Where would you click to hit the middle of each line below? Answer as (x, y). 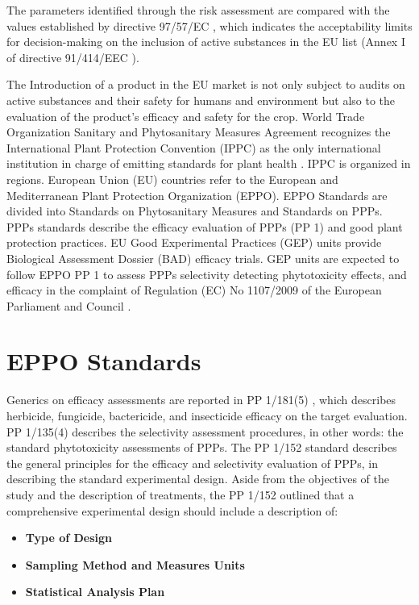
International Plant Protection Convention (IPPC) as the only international (194, 147)
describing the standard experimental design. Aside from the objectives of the (198, 479)
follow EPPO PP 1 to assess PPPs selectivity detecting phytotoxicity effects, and (207, 274)
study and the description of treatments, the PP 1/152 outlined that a (180, 494)
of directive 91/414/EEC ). (73, 57)
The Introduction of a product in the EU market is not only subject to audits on (206, 84)
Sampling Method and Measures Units (135, 564)
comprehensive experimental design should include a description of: (172, 510)
